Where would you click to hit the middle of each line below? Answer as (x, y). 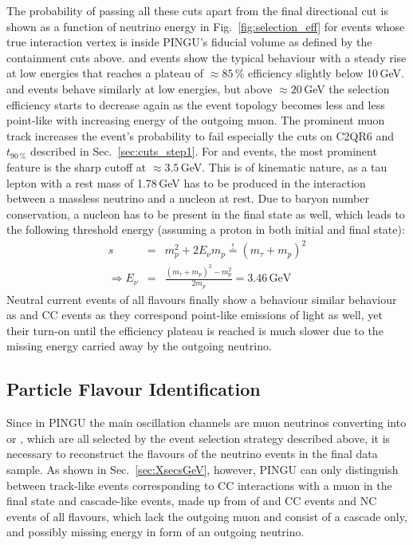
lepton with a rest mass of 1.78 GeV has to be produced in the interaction (186, 182)
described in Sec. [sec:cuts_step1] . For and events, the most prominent (204, 151)
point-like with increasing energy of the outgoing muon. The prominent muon (196, 120)
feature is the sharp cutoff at (77, 166)
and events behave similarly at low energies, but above (140, 88)
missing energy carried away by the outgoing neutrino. (139, 346)
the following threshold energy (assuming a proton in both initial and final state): (206, 229)
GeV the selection (347, 88)
